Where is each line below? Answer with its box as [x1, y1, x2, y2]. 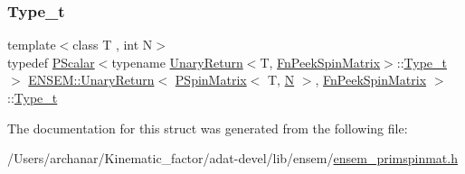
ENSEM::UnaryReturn [28, 70, 155, 89]
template [7, 35, 56, 54]
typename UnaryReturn [111, 52, 243, 71]
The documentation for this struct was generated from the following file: [7, 118, 408, 137]
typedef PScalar [7, 52, 95, 71]
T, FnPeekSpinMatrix [260, 52, 381, 71]
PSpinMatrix [175, 70, 247, 89]
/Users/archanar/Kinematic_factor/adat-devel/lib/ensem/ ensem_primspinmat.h [7, 149, 458, 168]
